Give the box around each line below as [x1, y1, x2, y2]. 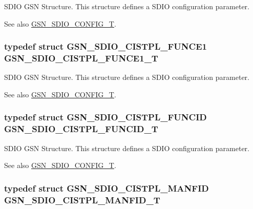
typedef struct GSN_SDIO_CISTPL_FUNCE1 [4, 40, 207, 53]
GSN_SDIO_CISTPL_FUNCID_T [4, 122, 158, 135]
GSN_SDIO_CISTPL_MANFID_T [4, 193, 160, 206]
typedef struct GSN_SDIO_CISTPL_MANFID [4, 181, 209, 194]
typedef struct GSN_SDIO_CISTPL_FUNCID [4, 111, 207, 123]
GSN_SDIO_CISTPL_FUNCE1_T [4, 52, 158, 65]
